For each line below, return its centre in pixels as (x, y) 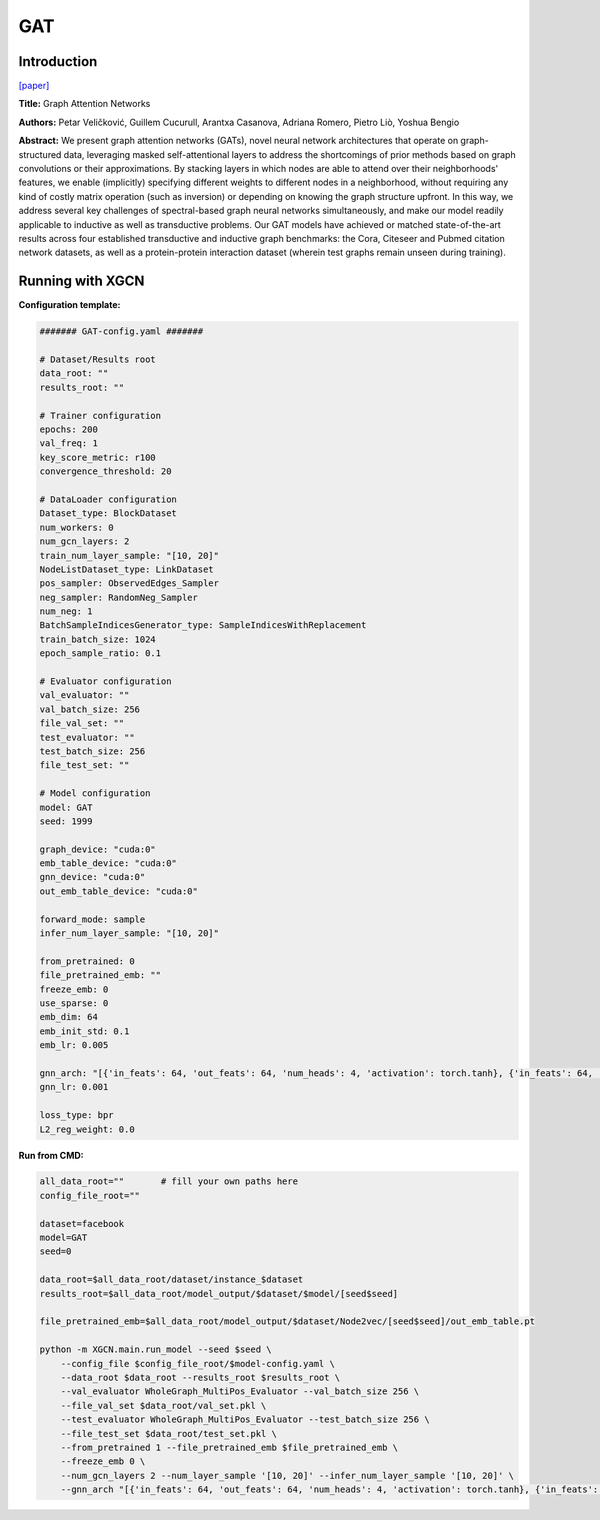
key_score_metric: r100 (98, 457)
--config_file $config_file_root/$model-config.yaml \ (197, 1363)
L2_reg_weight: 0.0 (87, 1129)
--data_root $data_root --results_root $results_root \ (200, 1377)
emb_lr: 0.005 (74, 1045)
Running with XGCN (81, 281)
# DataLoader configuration (108, 499)
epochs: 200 (69, 429)
